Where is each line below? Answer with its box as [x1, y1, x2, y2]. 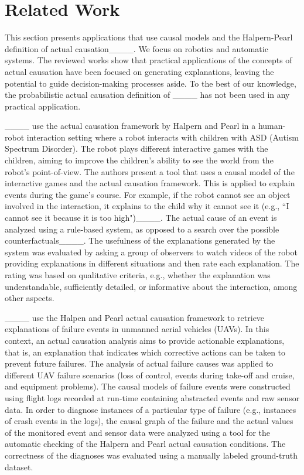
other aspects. [5, 292, 54, 304]
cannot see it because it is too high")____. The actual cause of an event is [5, 211, 277, 224]
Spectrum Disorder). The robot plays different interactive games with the [5, 142, 268, 155]
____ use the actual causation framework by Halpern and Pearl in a [5, 119, 256, 132]
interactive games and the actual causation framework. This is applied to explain [5, 177, 295, 189]
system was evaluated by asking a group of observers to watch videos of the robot [5, 245, 298, 258]
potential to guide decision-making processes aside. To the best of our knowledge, [5, 77, 296, 89]
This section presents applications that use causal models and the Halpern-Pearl [5, 31, 293, 43]
